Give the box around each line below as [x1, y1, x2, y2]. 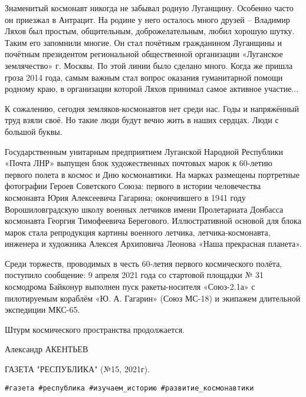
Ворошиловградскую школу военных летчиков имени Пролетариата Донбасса [5, 203, 284, 215]
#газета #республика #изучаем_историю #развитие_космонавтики [5, 383, 254, 392]
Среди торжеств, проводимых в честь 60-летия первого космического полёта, [5, 257, 282, 269]
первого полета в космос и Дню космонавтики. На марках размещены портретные [5, 168, 300, 180]
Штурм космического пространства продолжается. [5, 323, 185, 335]
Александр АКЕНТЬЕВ [5, 343, 88, 355]
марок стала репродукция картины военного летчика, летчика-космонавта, [5, 226, 271, 238]
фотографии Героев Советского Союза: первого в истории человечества [5, 180, 261, 192]
